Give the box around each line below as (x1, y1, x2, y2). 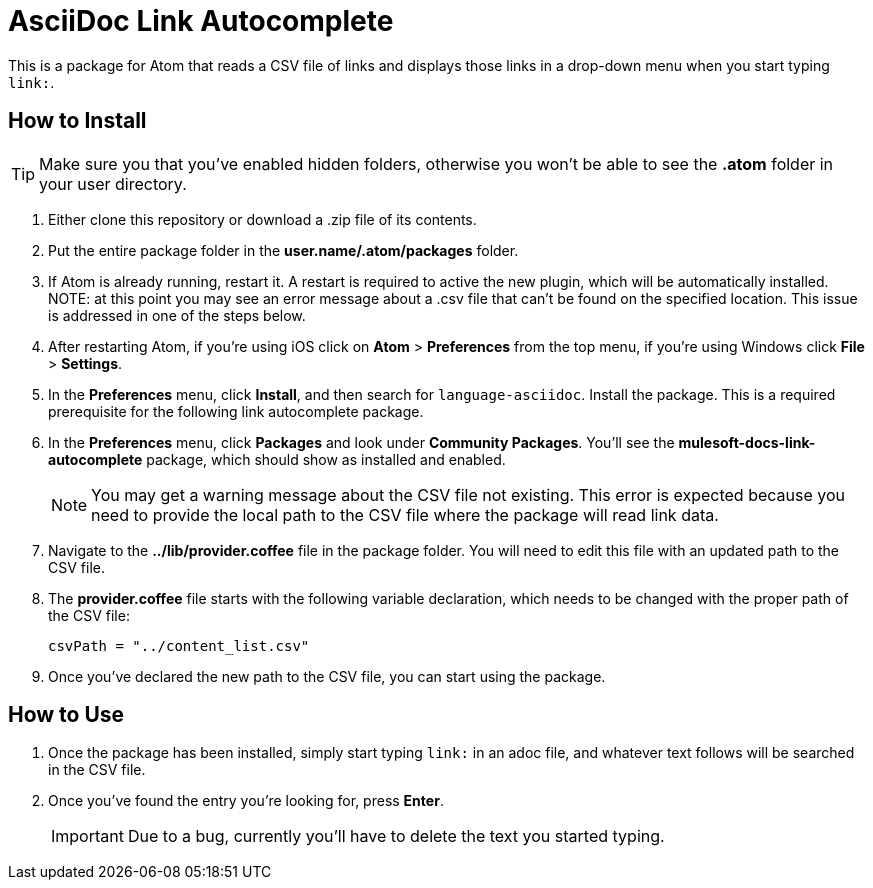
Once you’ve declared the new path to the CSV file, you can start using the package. (48, 667, 606, 685)
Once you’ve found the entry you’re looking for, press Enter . (48, 792, 444, 810)
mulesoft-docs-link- (678, 433, 816, 451)
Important (51, 826, 124, 847)
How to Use (8, 702, 125, 728)
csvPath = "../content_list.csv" (48, 637, 310, 654)
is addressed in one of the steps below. (48, 306, 306, 324)
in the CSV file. (48, 761, 146, 779)
